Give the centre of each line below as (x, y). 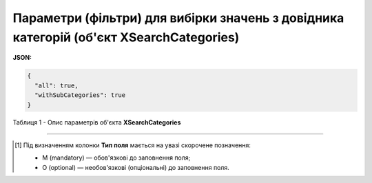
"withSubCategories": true (80, 95)
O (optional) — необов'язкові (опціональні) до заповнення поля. (136, 167)
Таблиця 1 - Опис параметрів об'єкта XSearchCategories (97, 122)
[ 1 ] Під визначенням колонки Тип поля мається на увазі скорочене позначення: (133, 145)
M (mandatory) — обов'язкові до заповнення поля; (116, 158)
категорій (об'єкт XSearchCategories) (126, 37)
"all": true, (56, 85)
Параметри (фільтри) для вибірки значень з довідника (178, 18)
